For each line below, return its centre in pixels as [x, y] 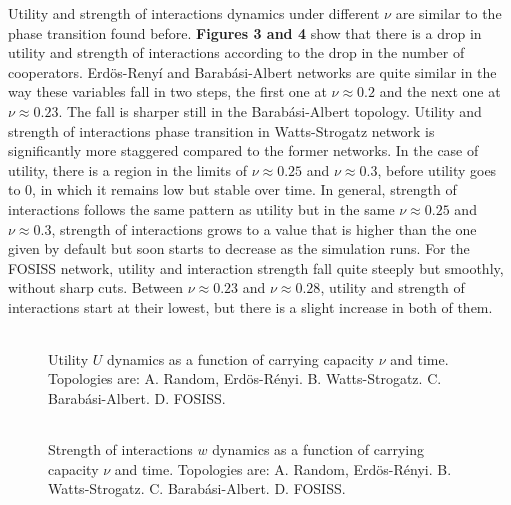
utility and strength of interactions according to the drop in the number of [236, 52]
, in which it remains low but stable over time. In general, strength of [244, 189]
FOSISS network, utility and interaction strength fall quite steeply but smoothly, [256, 267]
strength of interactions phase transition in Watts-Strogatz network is [221, 130]
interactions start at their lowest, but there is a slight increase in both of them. [250, 306]
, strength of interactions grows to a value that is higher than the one [264, 228]
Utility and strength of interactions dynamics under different [194, 13]
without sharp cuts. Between [95, 287]
